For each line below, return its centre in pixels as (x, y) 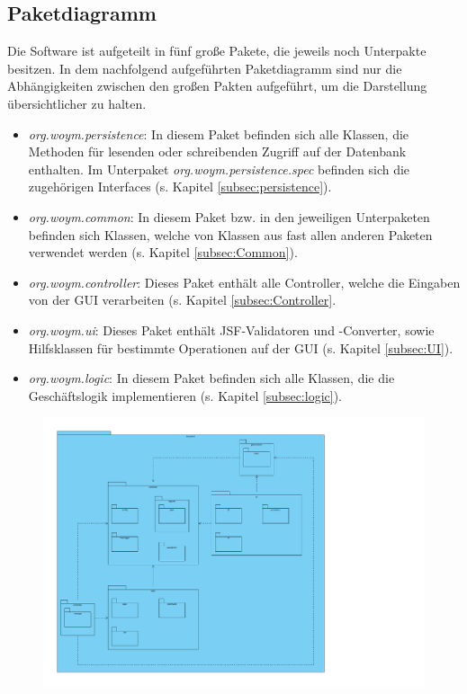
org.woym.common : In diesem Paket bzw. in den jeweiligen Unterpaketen (229, 216)
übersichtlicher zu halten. (77, 103)
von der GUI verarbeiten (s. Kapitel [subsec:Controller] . (182, 300)
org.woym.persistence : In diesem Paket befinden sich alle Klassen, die (219, 133)
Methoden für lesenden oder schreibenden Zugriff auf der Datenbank (217, 151)
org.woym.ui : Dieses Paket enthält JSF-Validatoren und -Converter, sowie (231, 329)
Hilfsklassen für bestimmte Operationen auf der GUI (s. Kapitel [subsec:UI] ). (241, 347)
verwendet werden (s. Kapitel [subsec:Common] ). (163, 252)
